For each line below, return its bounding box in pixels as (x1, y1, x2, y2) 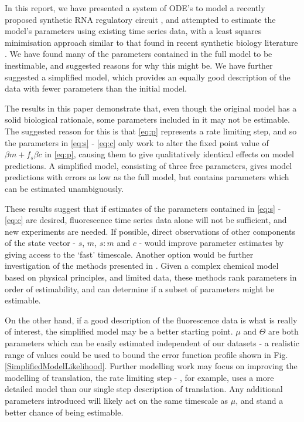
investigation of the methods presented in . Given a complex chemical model (5, 259, 279, 272)
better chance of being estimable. (5, 406, 124, 418)
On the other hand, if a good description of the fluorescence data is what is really (5, 313, 298, 326)
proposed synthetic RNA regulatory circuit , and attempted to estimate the (5, 13, 276, 25)
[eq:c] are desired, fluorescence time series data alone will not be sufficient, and (5, 214, 287, 226)
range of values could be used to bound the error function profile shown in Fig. (5, 348, 288, 360)
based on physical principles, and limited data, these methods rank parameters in (5, 271, 297, 283)
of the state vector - (5, 237, 76, 249)
